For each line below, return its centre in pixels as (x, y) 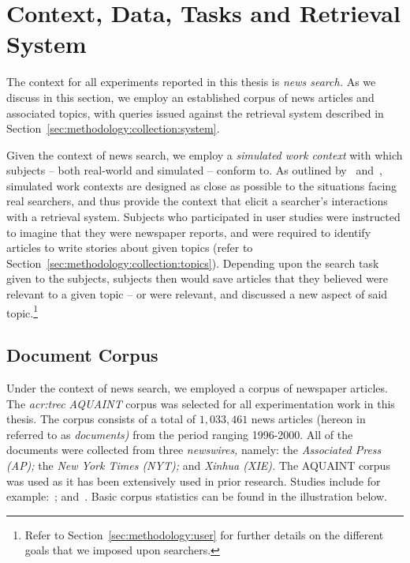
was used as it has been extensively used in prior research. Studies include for (194, 480)
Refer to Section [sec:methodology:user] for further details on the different (204, 534)
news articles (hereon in (308, 419)
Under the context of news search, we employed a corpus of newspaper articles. (197, 388)
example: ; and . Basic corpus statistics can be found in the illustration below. (197, 496)
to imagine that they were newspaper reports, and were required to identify (189, 232)
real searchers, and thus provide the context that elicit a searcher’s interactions (197, 201)
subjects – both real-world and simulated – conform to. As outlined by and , (194, 170)
